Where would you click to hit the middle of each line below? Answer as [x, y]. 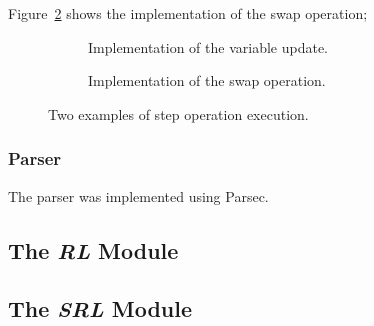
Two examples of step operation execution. [178, 113]
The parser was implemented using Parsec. [138, 195]
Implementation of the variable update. [208, 46]
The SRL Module [100, 308]
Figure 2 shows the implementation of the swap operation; [188, 13]
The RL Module [93, 249]
